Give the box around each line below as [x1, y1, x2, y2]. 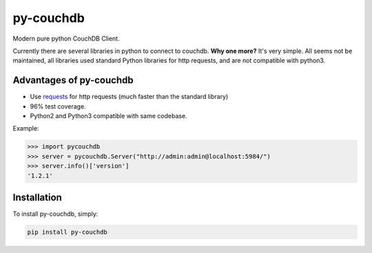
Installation [12, 191, 62, 203]
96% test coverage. [30, 102, 86, 110]
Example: [12, 124, 39, 133]
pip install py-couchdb [27, 228, 108, 236]
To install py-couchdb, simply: [12, 210, 99, 218]
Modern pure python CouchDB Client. [12, 34, 120, 43]
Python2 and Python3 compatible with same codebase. [30, 112, 187, 120]
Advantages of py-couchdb [12, 74, 134, 86]
